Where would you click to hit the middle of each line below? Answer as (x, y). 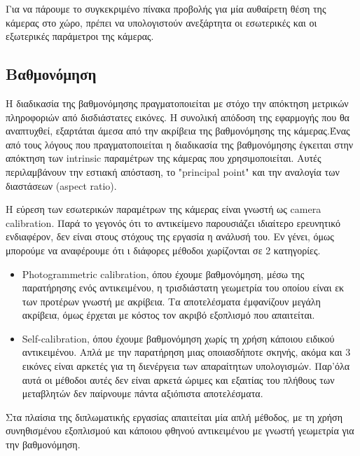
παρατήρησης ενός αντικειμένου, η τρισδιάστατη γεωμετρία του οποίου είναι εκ (183, 288)
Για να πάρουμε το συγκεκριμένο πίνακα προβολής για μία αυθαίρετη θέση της (166, 8)
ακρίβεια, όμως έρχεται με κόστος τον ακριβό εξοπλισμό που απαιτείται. (168, 315)
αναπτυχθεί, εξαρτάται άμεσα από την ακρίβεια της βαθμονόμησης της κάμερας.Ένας (178, 131)
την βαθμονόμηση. (43, 444)
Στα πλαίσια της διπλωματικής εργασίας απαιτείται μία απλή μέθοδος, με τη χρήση (174, 416)
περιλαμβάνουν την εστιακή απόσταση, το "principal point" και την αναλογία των (173, 171)
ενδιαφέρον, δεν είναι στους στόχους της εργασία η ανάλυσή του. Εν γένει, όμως (170, 236)
